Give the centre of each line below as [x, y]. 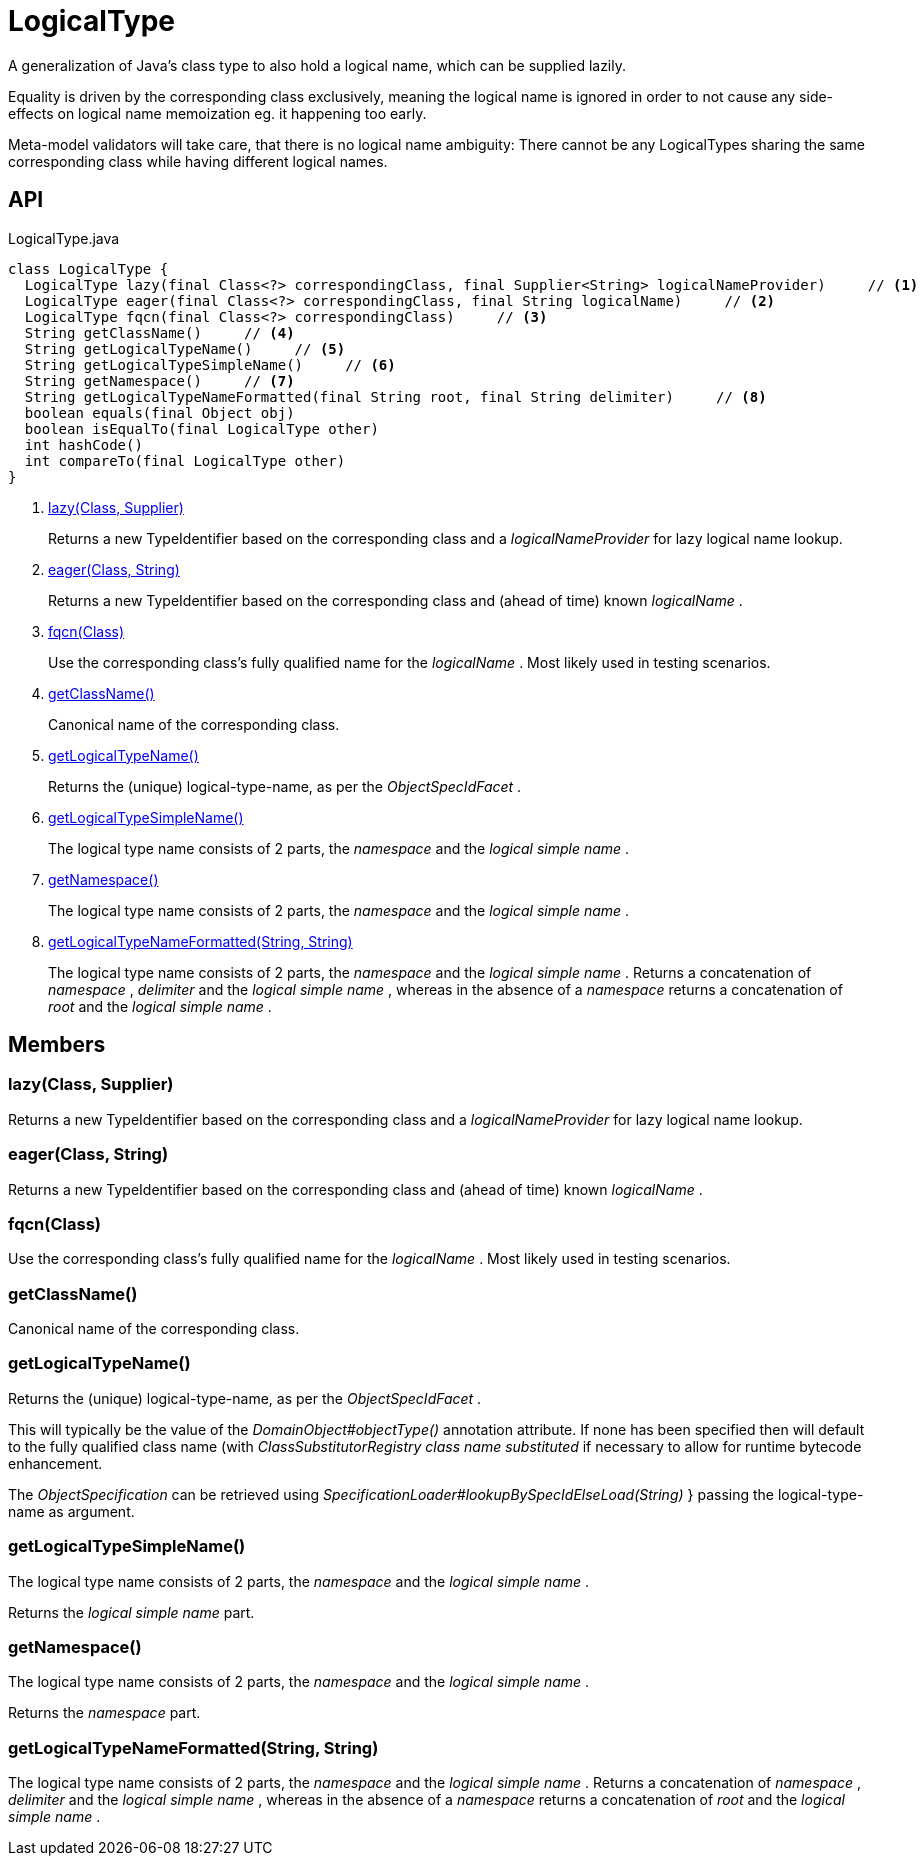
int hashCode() [83, 444]
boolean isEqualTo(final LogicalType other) [201, 428]
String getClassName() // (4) [159, 332]
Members [57, 1045]
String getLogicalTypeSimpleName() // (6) [210, 364]
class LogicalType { [88, 268]
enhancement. [55, 1463]
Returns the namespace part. [104, 1713]
